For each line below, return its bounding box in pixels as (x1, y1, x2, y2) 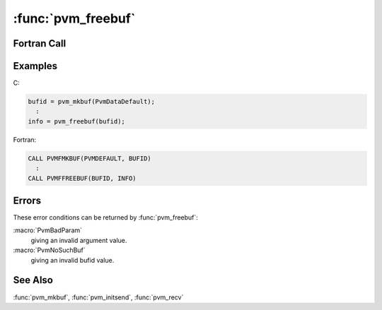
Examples (13, 60, 58, 72)
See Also (13, 274, 53, 286)
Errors (13, 195, 42, 206)
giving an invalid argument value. (30, 236, 127, 244)
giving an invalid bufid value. (30, 256, 115, 264)
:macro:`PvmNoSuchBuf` (13, 246, 86, 254)
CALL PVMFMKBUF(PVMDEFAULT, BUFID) (28, 154, 151, 162)
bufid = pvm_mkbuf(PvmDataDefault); (28, 97, 156, 106)
